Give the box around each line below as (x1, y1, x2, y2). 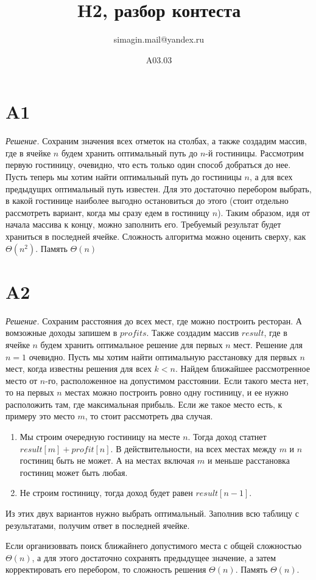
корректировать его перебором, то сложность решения (5, 563, 206, 576)
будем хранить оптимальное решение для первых (40, 338, 223, 351)
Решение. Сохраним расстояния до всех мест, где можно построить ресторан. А (5, 314, 302, 327)
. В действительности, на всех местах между (110, 442, 276, 455)
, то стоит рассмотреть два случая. (85, 410, 213, 422)
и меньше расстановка (208, 454, 290, 467)
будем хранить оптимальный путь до (61, 146, 198, 159)
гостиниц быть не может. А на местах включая (19, 454, 195, 467)
